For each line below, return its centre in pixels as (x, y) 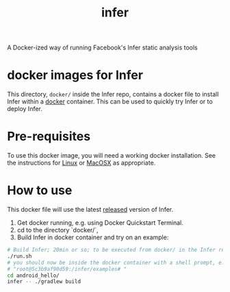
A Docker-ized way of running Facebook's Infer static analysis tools (103, 48)
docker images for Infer (75, 75)
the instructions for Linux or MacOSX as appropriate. (81, 163)
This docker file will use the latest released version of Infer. (90, 209)
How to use (40, 191)
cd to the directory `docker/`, (57, 230)
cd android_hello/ (33, 276)
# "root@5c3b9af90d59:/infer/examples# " (67, 269)
